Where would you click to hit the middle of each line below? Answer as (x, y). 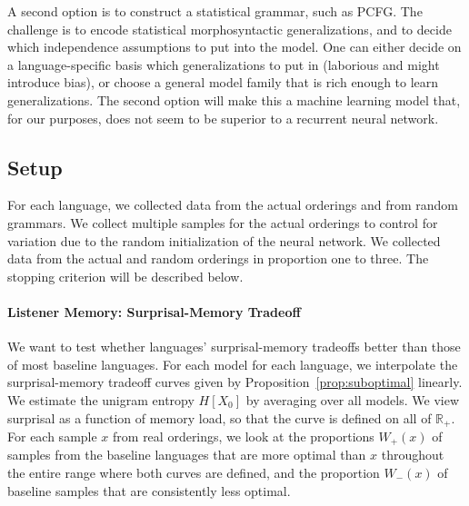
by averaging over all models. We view (353, 399)
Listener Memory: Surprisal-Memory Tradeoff (154, 311)
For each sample (52, 436)
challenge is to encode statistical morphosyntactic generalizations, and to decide (230, 29)
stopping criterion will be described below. (125, 276)
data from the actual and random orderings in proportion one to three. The (218, 258)
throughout (413, 455)
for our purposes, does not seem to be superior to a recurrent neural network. (223, 118)
